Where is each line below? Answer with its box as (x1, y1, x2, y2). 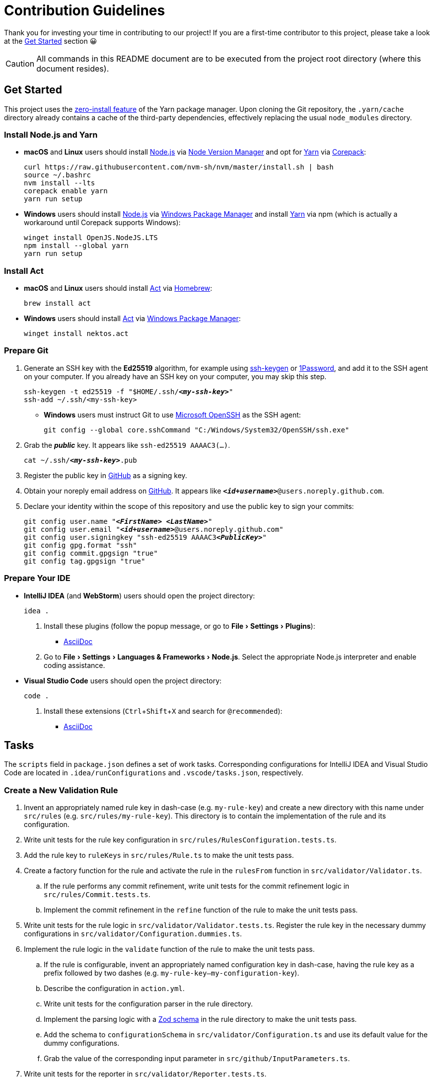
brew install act (24, 299, 91, 308)
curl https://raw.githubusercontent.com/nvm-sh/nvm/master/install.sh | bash (24, 163, 334, 171)
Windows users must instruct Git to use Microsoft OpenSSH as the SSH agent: (44, 410, 301, 419)
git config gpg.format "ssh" (24, 541, 137, 549)
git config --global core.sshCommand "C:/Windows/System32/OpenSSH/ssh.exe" (44, 425, 350, 434)
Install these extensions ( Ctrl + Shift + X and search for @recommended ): (44, 706, 283, 715)
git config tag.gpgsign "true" (24, 557, 145, 565)
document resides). (36, 63, 109, 74)
